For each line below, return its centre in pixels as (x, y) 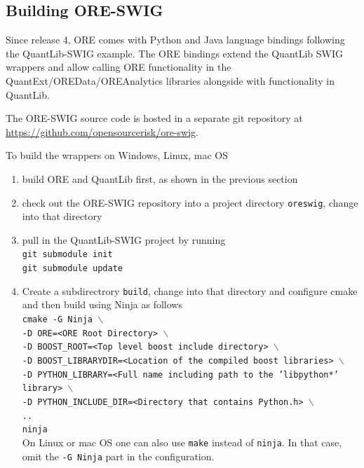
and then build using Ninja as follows (102, 304)
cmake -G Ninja (58, 319)
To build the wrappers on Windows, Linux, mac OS (117, 155)
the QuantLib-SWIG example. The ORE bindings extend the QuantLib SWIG (174, 53)
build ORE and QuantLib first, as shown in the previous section (160, 178)
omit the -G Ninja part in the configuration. (118, 456)
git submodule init (67, 255)
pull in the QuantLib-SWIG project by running (124, 239)
